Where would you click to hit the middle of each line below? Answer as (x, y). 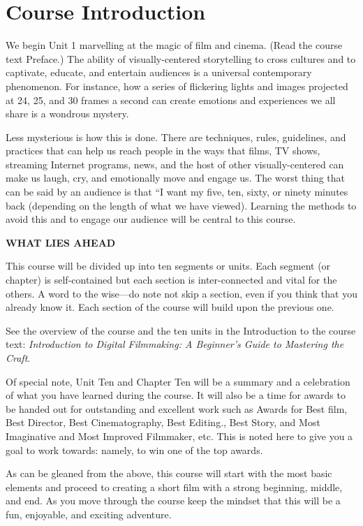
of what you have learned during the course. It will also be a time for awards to (176, 395)
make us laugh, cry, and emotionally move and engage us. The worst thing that (176, 178)
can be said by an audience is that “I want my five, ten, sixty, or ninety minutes (177, 192)
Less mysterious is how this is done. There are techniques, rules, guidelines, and (176, 137)
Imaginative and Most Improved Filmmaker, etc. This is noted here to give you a (179, 436)
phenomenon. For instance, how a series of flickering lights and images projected (177, 86)
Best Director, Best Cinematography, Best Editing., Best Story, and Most (163, 422)
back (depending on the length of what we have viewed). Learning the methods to (181, 205)
